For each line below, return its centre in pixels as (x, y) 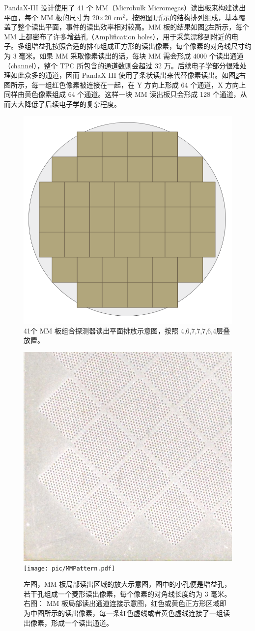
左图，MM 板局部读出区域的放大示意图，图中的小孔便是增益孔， (127, 584)
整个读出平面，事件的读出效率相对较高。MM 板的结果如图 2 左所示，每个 (133, 27)
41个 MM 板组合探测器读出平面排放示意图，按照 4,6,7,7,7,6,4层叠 (127, 330)
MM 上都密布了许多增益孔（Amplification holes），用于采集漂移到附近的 (118, 36)
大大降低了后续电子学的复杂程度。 (66, 104)
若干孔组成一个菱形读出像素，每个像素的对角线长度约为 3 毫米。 (127, 593)
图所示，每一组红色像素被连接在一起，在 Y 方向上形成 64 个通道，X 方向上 (125, 84)
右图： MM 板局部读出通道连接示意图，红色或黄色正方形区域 (122, 603)
